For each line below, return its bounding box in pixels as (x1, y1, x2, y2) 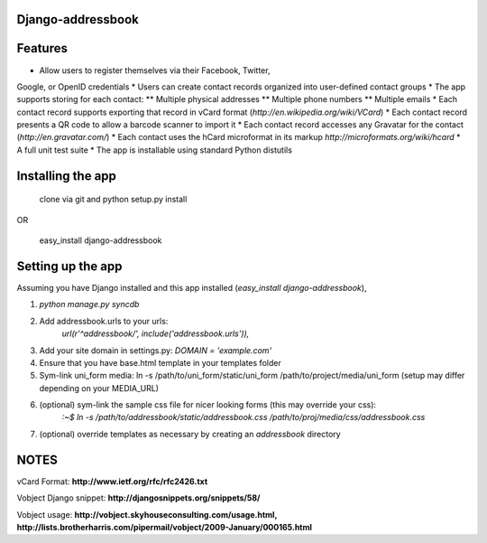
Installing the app (16, 168, 117, 183)
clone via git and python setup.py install (39, 194, 188, 205)
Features (16, 41, 68, 56)
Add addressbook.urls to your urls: (39, 315, 169, 326)
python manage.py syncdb (39, 299, 140, 310)
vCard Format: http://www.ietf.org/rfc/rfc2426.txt (16, 475, 208, 487)
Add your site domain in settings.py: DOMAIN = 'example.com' (39, 344, 272, 356)
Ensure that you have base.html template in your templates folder (39, 357, 281, 368)
